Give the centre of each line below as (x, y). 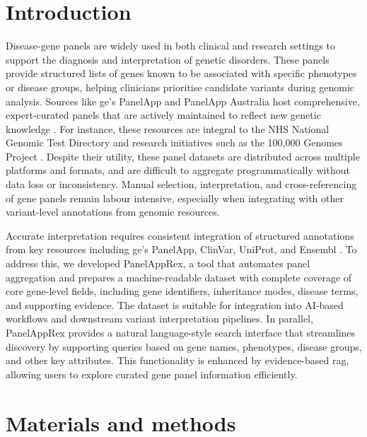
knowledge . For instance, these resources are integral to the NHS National (168, 128)
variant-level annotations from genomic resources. (113, 212)
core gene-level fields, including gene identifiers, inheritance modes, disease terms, (182, 291)
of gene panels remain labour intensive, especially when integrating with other (175, 198)
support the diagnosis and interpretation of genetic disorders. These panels (168, 59)
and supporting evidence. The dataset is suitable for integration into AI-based (175, 304)
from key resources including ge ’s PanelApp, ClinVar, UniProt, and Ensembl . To (181, 249)
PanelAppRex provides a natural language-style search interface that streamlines (181, 332)
